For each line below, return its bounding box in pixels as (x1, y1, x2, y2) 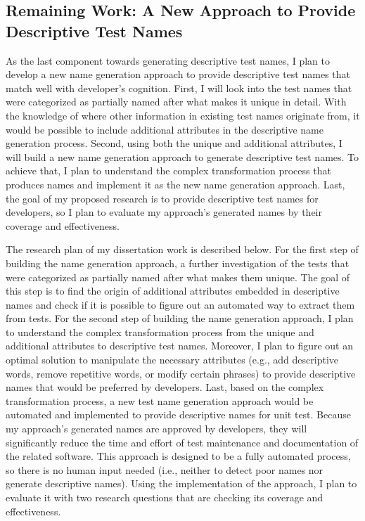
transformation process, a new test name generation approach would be (6, 393, 314, 408)
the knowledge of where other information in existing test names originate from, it (6, 108, 360, 122)
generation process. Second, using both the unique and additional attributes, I (6, 136, 342, 150)
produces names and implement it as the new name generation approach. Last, (6, 176, 345, 191)
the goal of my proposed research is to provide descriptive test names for (6, 191, 319, 205)
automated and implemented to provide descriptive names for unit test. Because (6, 407, 351, 422)
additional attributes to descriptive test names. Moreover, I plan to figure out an (6, 338, 354, 353)
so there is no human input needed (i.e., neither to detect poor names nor (6, 462, 324, 477)
